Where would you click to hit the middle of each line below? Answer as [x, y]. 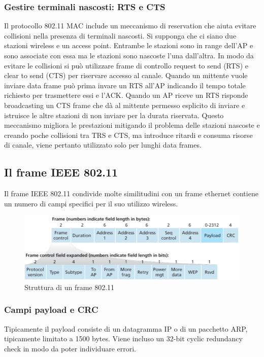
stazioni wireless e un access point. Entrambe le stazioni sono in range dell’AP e [129, 45]
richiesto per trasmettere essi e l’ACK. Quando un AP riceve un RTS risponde [126, 95]
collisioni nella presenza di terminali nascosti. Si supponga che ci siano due [120, 35]
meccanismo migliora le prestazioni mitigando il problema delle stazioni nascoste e [132, 125]
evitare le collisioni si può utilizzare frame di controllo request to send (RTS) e [126, 65]
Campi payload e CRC [51, 310]
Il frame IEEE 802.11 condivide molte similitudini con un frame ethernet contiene [131, 193]
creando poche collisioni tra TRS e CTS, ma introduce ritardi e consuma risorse [128, 135]
